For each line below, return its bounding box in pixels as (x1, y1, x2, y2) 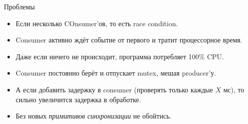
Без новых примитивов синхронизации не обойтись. (15, 111, 172, 121)
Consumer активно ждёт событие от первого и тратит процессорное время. (15, 35, 243, 45)
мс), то (223, 84, 245, 94)
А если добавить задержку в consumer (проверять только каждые (15, 84, 213, 94)
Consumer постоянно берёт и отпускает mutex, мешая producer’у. (15, 68, 216, 78)
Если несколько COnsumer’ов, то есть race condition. (15, 18, 178, 28)
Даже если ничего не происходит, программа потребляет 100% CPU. (15, 51, 224, 61)
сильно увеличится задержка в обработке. (15, 94, 141, 104)
